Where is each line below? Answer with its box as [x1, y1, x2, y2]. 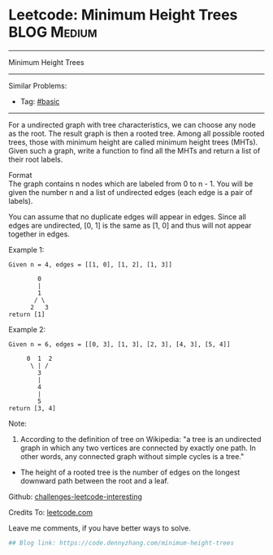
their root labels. [8, 154, 63, 164]
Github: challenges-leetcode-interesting [8, 492, 142, 501]
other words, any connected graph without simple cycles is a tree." [19, 451, 245, 461]
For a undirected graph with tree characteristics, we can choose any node [8, 119, 256, 129]
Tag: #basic [19, 96, 60, 106]
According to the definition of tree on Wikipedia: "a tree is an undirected [19, 434, 262, 444]
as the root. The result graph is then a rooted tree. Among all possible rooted [8, 128, 265, 138]
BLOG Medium [8, 23, 97, 41]
